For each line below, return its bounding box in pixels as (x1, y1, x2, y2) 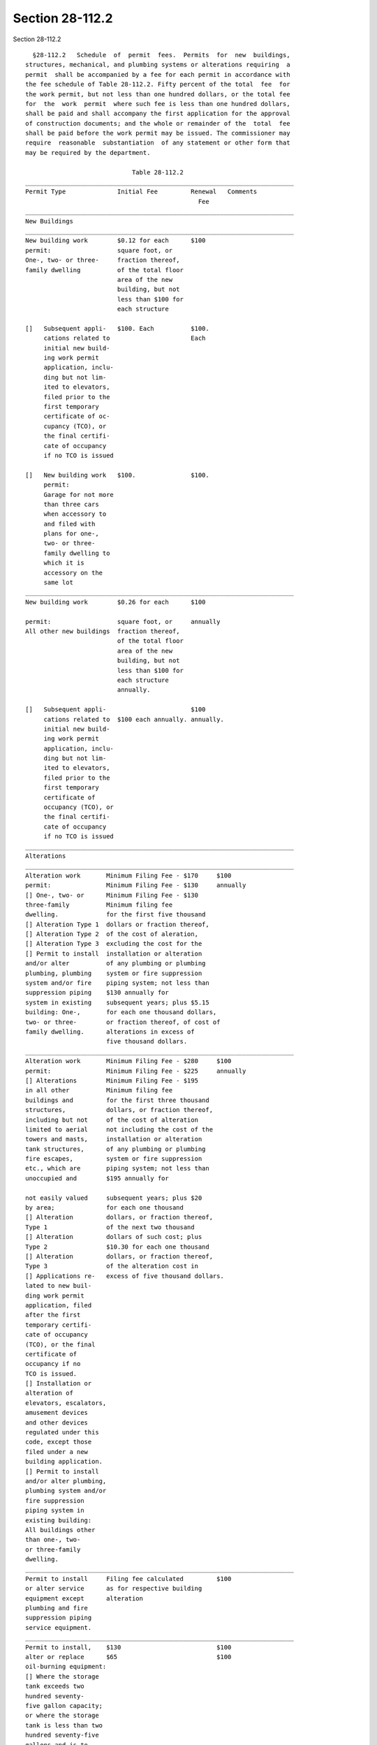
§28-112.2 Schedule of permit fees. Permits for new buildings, (32, 51, 290, 59)
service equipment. (25, 1624, 92, 1631)
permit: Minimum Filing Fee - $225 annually (25, 1067, 246, 1075)
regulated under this (25, 1428, 99, 1436)
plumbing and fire (25, 1604, 89, 1612)
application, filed (25, 1301, 92, 1309)
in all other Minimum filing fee (25, 1086, 173, 1094)
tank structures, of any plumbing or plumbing (25, 1145, 206, 1153)
